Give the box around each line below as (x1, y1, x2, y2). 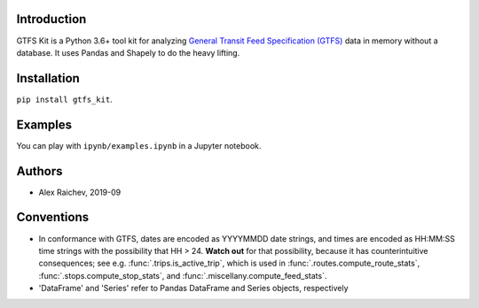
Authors (16, 164, 63, 179)
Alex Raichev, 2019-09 (38, 187, 122, 197)
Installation (16, 71, 80, 86)
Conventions (16, 210, 90, 225)
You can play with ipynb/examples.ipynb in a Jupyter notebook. (16, 140, 262, 150)
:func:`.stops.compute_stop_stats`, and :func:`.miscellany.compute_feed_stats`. (38, 270, 327, 281)
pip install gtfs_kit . (16, 94, 113, 104)
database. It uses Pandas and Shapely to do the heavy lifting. (16, 47, 240, 58)
